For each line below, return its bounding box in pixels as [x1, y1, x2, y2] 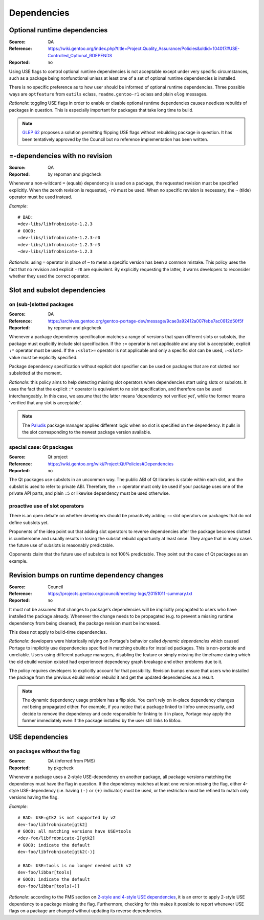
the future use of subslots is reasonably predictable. [9, 542, 114, 548]
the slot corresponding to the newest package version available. [22, 429, 152, 435]
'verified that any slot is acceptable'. [9, 399, 82, 406]
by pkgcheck [47, 765, 74, 771]
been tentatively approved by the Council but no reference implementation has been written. [22, 136, 209, 142]
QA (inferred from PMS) [47, 758, 95, 764]
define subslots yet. [9, 519, 49, 526]
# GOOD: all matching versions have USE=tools [18, 828, 132, 834]
